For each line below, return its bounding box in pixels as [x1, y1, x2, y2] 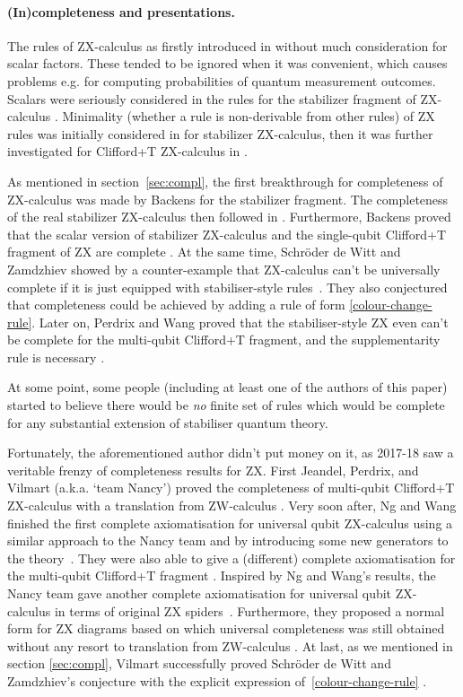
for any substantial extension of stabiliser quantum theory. [7, 413, 328, 431]
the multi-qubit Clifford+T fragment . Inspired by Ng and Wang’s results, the [7, 566, 436, 585]
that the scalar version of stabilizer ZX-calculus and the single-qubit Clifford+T [7, 224, 446, 243]
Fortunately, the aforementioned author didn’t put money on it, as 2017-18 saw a [7, 443, 454, 462]
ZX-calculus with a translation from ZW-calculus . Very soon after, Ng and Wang [7, 496, 457, 515]
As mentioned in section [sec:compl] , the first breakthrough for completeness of [7, 171, 443, 190]
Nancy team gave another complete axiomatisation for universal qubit [7, 584, 392, 603]
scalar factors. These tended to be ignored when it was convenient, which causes [7, 54, 448, 73]
